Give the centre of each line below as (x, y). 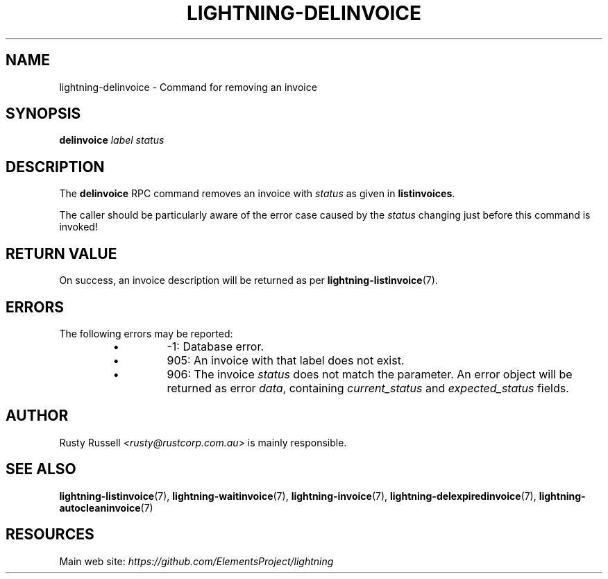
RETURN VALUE (61, 253)
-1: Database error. (216, 346)
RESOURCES (50, 535)
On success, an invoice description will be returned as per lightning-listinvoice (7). (248, 280)
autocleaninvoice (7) (106, 507)
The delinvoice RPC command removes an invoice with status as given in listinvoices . (257, 194)
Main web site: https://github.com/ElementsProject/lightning (196, 561)
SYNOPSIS (43, 114)
